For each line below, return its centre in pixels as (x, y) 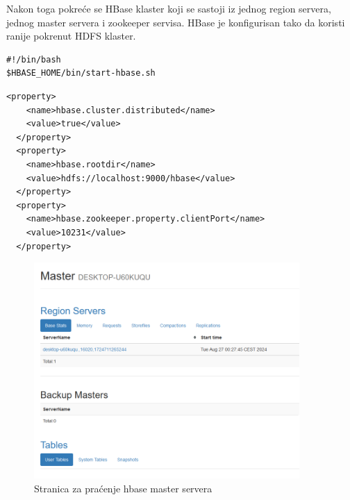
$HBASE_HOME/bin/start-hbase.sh (81, 73)
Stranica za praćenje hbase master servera (123, 488)
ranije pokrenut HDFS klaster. (71, 36)
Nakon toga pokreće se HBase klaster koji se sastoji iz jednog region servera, (169, 8)
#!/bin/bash (34, 59)
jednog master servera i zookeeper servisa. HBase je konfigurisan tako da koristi (176, 22)
